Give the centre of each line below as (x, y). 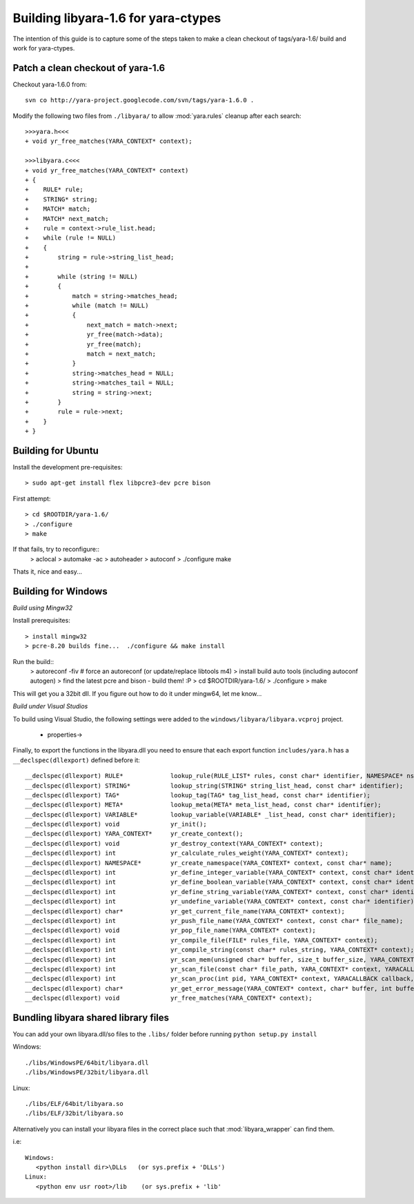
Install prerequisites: (41, 621)
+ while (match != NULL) (87, 306)
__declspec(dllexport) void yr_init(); (116, 824)
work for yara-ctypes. (44, 48)
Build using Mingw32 (43, 608)
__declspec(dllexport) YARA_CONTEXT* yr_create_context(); (134, 834)
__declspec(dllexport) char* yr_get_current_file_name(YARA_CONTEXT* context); (185, 911)
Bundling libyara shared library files (91, 1017)
